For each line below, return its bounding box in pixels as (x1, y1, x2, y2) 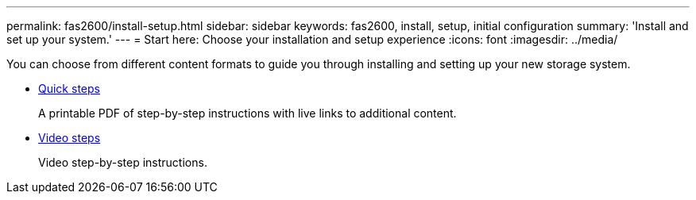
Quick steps (38, 82, 100, 95)
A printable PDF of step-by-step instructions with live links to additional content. (38, 106, 457, 120)
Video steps (38, 131, 101, 144)
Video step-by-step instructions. (38, 156, 207, 169)
